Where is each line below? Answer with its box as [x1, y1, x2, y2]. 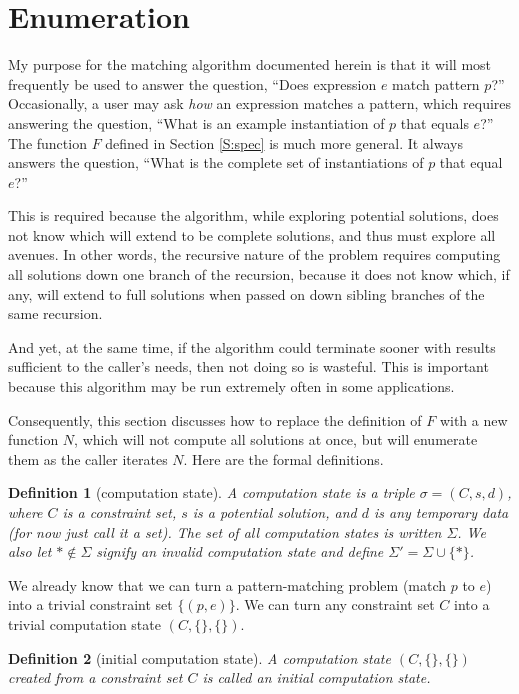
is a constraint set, [62, 502, 177, 522]
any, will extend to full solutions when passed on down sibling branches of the [8, 283, 485, 304]
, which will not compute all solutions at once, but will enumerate [74, 429, 478, 450]
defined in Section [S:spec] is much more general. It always [105, 132, 463, 153]
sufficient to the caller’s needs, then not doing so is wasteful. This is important [8, 356, 489, 377]
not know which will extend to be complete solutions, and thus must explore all [8, 224, 496, 245]
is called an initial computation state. [202, 667, 431, 688]
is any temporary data [373, 502, 509, 522]
